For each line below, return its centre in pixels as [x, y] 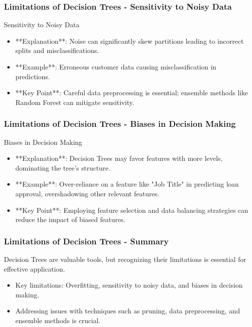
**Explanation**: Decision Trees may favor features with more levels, [119, 158]
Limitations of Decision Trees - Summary [86, 241]
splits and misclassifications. [57, 50]
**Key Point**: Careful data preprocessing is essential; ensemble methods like [132, 93]
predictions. [33, 76]
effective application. [35, 268]
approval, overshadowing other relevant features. [87, 193]
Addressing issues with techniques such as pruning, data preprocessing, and [128, 311]
